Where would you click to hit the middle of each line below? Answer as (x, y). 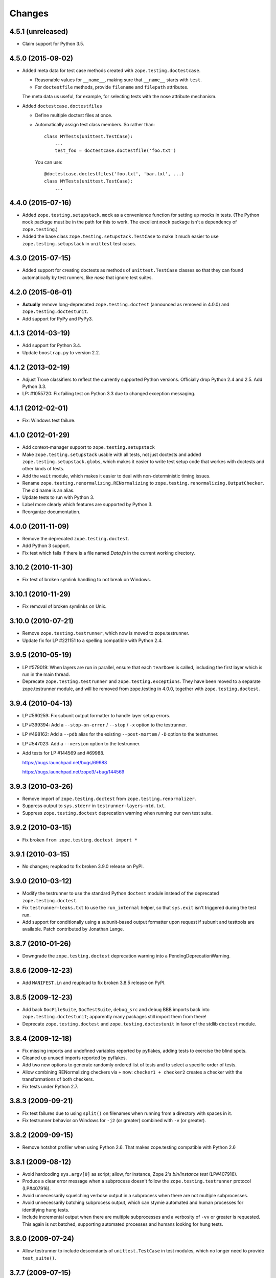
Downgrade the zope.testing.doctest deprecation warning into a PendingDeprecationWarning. (126, 956)
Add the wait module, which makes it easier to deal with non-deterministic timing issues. (116, 476)
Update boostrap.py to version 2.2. (61, 352)
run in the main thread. (46, 674)
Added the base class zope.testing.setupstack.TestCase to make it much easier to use (121, 236)
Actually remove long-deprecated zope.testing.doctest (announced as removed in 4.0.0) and (126, 304)
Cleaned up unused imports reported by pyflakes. (75, 1058)
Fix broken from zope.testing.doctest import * (80, 840)
